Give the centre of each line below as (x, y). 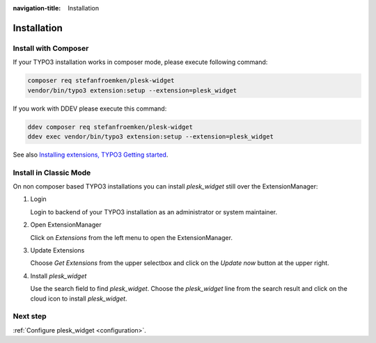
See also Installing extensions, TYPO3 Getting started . (91, 154)
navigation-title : (37, 8)
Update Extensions (57, 250)
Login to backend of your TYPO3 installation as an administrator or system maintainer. (154, 212)
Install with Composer (51, 48)
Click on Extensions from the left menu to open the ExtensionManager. (132, 237)
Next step (30, 317)
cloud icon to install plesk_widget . (79, 298)
